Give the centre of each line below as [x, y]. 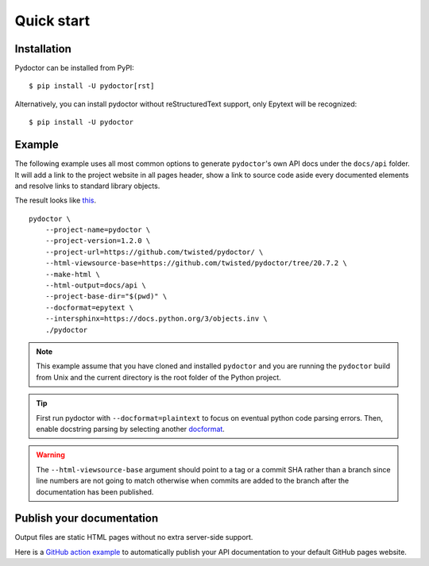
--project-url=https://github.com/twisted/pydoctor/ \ [154, 252]
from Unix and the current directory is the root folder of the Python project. [158, 377]
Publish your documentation [87, 519]
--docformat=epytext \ [89, 307]
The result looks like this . [56, 200]
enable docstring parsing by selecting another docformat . [131, 429]
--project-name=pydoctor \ [98, 230]
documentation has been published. [95, 491]
